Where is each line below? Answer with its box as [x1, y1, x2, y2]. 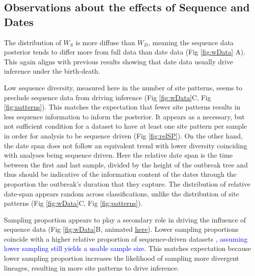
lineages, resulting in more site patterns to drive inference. [4, 262, 179, 273]
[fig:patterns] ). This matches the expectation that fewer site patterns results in [4, 102, 240, 112]
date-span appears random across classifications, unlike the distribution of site [4, 188, 239, 198]
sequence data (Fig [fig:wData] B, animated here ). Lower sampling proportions [4, 224, 239, 234]
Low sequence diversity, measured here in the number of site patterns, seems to [4, 82, 243, 92]
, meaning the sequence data [148, 37, 234, 47]
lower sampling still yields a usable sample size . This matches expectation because [4, 243, 251, 253]
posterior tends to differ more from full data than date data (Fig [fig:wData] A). [4, 47, 246, 57]
